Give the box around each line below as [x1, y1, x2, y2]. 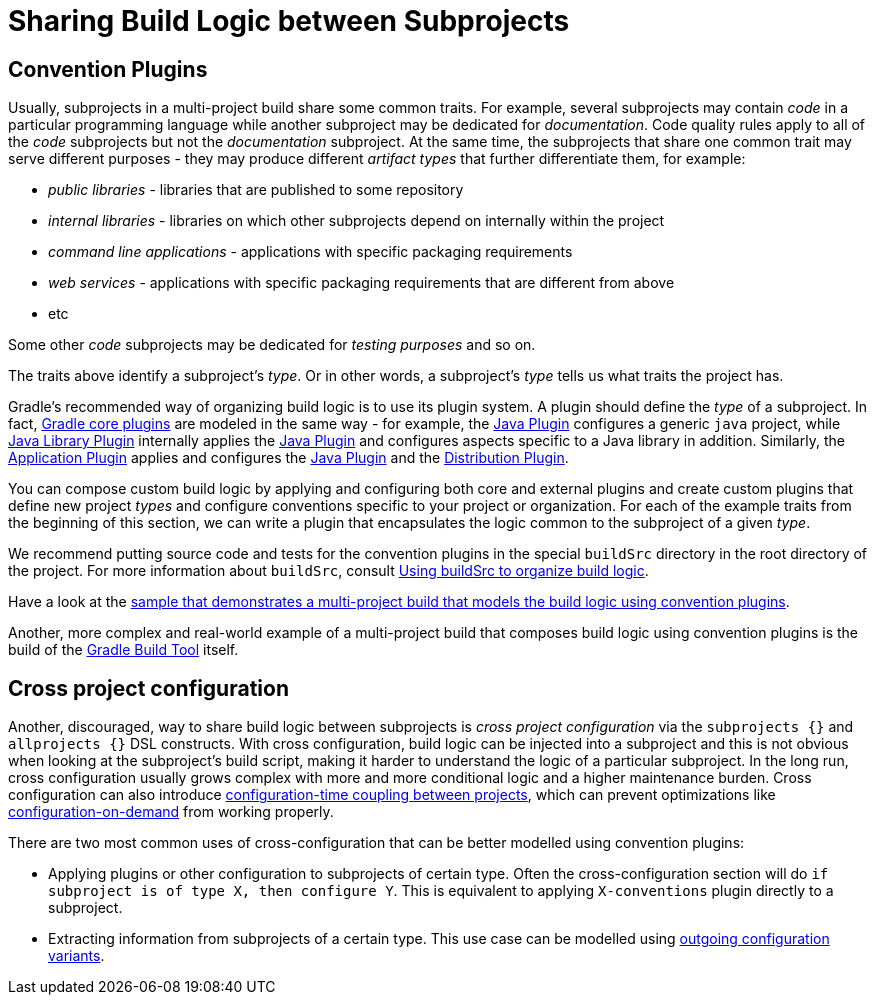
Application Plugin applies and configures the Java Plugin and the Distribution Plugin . [8, 449, 569, 467]
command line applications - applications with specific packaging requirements [48, 243, 573, 261]
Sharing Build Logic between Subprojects [8, 4, 570, 38]
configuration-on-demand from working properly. [8, 803, 334, 821]
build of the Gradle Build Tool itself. [8, 641, 239, 659]
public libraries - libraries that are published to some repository [48, 181, 464, 199]
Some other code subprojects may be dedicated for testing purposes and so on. [8, 336, 536, 354]
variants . [48, 947, 105, 965]
